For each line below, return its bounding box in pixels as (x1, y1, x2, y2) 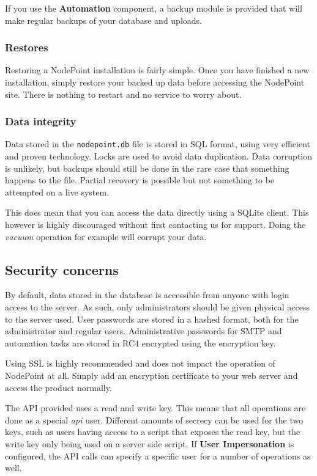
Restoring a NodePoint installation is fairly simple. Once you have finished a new (5, 64, 310, 76)
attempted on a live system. (5, 185, 110, 198)
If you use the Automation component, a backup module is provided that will (5, 2, 302, 14)
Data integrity (5, 114, 76, 129)
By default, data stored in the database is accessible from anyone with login (5, 288, 289, 301)
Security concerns (5, 260, 119, 279)
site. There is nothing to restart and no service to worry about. (5, 87, 242, 100)
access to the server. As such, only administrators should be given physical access (5, 301, 310, 313)
